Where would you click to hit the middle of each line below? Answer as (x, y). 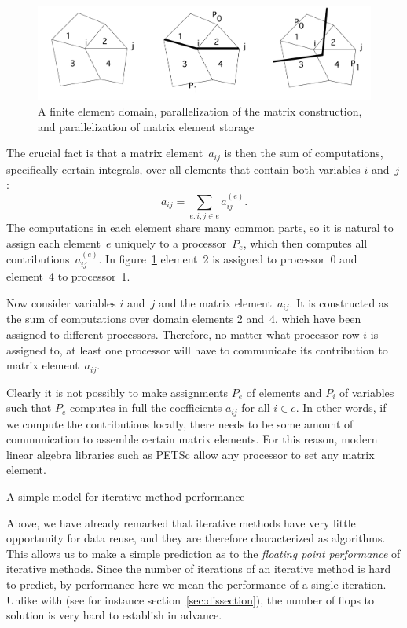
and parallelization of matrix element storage (146, 126)
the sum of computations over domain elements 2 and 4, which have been (184, 319)
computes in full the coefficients (146, 408)
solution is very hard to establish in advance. (114, 615)
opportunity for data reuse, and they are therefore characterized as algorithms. (196, 538)
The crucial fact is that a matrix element (105, 153)
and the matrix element (215, 302)
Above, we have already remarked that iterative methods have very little (181, 522)
